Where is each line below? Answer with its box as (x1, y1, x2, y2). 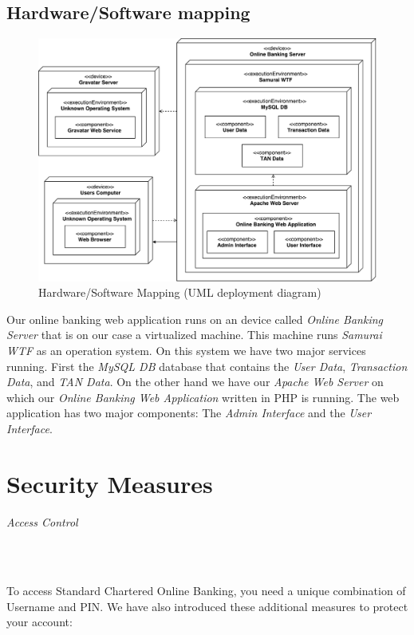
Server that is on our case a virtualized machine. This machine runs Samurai (6, 326, 382, 343)
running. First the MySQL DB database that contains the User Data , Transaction (6, 357, 408, 374)
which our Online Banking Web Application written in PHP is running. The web (6, 388, 400, 405)
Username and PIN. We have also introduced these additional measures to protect (6, 598, 408, 614)
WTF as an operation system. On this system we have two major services (6, 341, 366, 358)
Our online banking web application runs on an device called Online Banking (6, 310, 383, 327)
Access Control (6, 514, 78, 530)
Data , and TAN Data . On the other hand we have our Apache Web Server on (6, 373, 384, 390)
